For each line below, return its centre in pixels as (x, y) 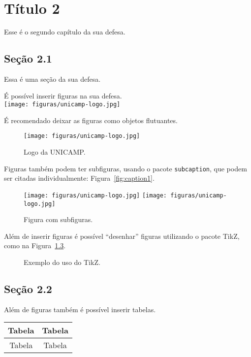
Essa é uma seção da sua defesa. (52, 79)
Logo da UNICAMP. (55, 152)
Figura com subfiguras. (58, 219)
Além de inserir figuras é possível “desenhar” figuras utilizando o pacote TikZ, (122, 236)
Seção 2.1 (28, 58)
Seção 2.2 (28, 288)
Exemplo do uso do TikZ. (62, 262)
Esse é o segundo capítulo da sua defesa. (65, 32)
